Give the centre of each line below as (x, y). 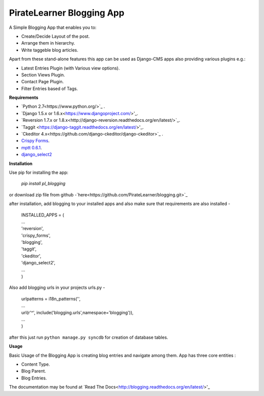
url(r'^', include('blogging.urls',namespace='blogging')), (77, 312)
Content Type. (36, 364)
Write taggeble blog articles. (50, 50)
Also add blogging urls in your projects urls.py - (57, 288)
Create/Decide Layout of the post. (55, 36)
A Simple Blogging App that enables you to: (53, 27)
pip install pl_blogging (43, 184)
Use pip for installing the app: (39, 172)
